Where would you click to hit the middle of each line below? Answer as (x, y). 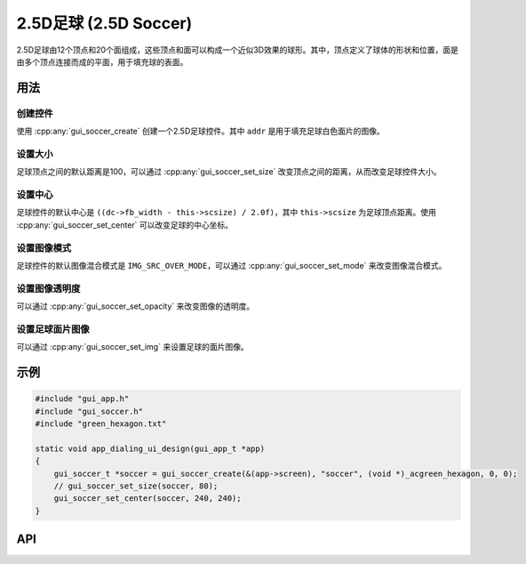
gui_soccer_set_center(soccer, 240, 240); (147, 499)
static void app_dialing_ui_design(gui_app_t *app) (150, 448)
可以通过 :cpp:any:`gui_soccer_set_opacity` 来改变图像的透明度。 (135, 306)
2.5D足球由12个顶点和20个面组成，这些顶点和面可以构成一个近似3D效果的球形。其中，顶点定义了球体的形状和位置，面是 (238, 50)
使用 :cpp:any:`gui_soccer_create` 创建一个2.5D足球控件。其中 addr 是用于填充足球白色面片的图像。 (201, 131)
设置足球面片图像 (53, 329)
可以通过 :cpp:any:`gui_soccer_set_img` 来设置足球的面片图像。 (132, 347)
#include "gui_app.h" (82, 399)
